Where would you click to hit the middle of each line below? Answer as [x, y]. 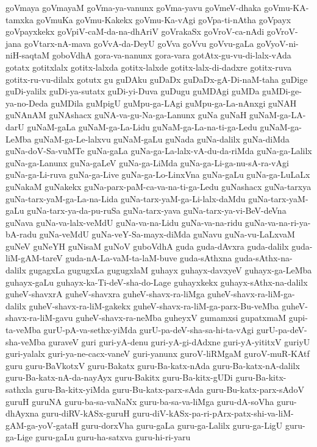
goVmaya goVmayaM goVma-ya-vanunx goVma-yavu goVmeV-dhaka [134, 7]
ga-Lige [19, 437]
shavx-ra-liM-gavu [39, 318]
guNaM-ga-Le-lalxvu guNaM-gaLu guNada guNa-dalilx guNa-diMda [162, 139]
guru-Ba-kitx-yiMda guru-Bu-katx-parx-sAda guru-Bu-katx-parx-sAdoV [169, 389]
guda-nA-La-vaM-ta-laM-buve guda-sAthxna [149, 258]
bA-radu [21, 234]
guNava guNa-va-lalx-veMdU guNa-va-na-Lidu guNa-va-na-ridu [124, 222]
